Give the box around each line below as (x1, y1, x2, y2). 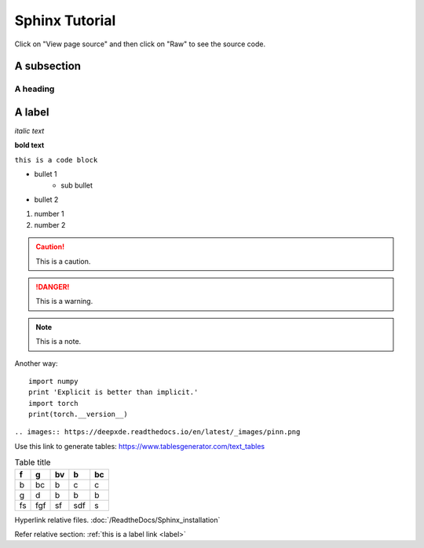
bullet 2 (34, 195, 59, 204)
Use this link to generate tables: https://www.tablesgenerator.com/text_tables (14, 441, 265, 451)
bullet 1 (34, 170, 58, 179)
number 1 (34, 209, 64, 219)
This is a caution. (35, 256, 91, 266)
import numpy (28, 377, 79, 385)
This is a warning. (35, 297, 93, 306)
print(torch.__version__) (28, 410, 129, 419)
